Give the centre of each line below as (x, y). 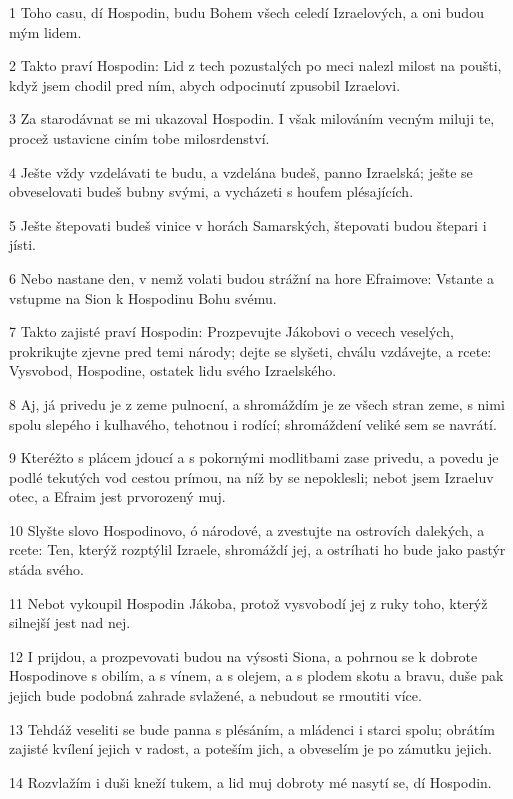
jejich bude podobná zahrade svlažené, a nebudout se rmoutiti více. (215, 695)
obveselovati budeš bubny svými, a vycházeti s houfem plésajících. (211, 191)
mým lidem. (45, 31)
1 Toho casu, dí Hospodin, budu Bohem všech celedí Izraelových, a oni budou (246, 12)
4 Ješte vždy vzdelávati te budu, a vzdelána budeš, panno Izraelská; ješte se (241, 171)
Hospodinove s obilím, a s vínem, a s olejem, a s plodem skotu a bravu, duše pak (256, 675)
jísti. (22, 244)
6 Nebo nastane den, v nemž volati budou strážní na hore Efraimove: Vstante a (252, 277)
